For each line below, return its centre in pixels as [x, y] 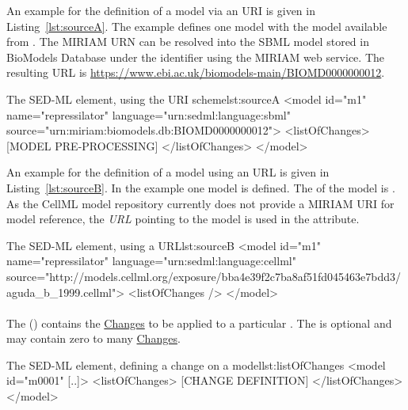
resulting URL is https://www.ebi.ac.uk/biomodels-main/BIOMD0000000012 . [196, 72]
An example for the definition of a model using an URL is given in [168, 172]
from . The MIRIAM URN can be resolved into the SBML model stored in [188, 42]
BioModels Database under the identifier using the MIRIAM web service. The [195, 57]
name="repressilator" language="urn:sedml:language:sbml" [149, 114]
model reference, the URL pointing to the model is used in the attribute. [183, 219]
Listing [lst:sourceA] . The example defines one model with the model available [197, 26]
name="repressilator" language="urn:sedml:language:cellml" [151, 261]
